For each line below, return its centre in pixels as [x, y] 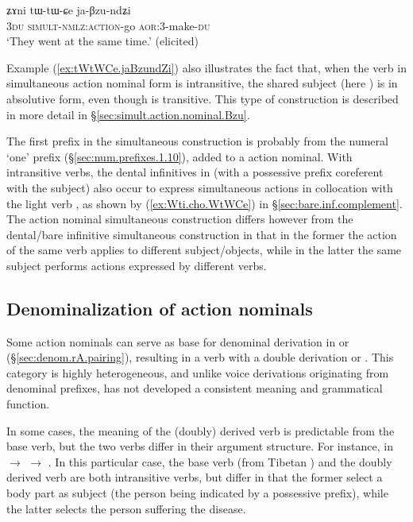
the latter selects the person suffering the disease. [126, 508]
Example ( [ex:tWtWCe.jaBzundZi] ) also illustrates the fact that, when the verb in [206, 67]
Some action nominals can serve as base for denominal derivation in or [178, 341]
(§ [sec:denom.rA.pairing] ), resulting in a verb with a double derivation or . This [200, 357]
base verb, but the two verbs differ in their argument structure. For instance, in [200, 446]
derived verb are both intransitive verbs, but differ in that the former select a [195, 477]
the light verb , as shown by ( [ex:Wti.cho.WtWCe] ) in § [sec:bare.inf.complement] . [205, 203]
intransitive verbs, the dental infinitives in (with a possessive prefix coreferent [195, 172]
